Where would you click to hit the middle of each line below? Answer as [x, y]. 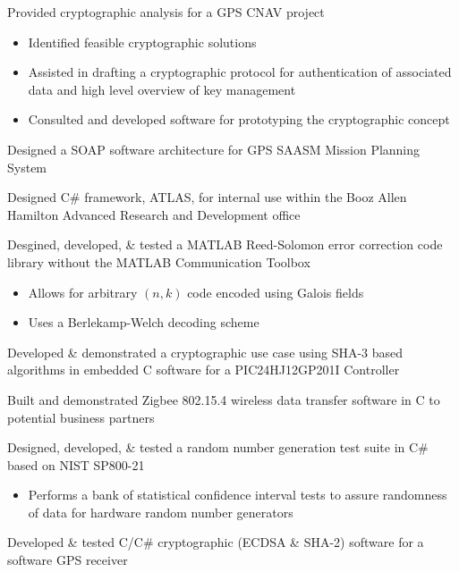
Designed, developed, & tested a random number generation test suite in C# [218, 447]
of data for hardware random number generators [161, 512]
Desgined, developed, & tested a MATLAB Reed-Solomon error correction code [225, 244]
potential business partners [81, 417]
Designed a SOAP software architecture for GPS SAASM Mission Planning [214, 149]
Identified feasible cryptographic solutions [142, 42]
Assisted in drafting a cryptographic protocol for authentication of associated [240, 72]
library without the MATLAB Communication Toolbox [159, 261]
